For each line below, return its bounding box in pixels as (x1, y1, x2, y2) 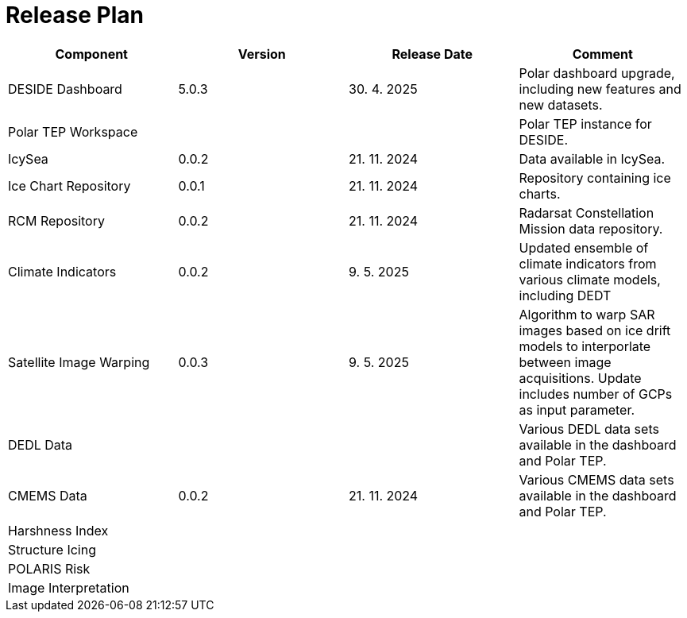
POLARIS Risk (8, 560, 91, 577)
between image (519, 353, 612, 370)
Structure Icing (8, 541, 96, 558)
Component (55, 45, 128, 62)
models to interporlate (519, 338, 651, 354)
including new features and (519, 80, 681, 97)
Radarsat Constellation (519, 204, 654, 221)
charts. (519, 185, 561, 202)
